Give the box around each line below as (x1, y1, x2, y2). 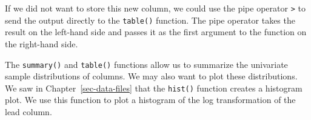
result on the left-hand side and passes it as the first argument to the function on (5, 25, 307, 38)
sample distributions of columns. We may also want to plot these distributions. (5, 70, 298, 82)
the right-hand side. (5, 37, 78, 50)
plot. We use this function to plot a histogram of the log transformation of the (5, 93, 296, 106)
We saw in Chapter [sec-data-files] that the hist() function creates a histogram (5, 81, 303, 94)
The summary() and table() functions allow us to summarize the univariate (5, 58, 288, 70)
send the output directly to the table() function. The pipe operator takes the (5, 13, 295, 26)
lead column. (5, 105, 52, 118)
